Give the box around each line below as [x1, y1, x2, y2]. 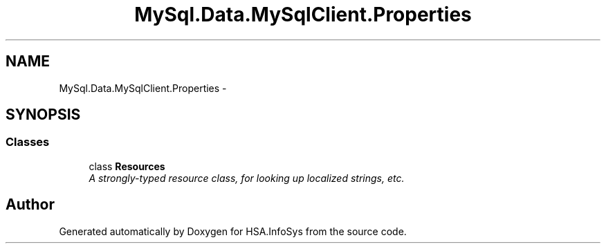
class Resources [89, 160, 165, 172]
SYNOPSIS [6, 106, 81, 124]
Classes [6, 135, 50, 149]
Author [6, 196, 55, 214]
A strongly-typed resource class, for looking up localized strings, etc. [89, 172, 405, 184]
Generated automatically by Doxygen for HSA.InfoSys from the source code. [59, 225, 407, 237]
